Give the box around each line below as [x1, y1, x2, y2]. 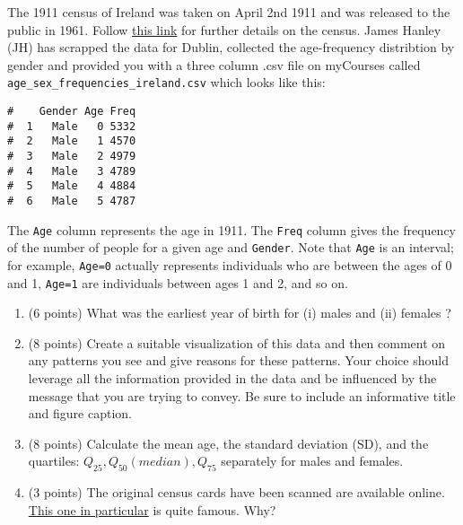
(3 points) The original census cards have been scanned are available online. [28, 483, 445, 502]
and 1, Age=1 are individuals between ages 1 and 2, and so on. [7, 273, 348, 292]
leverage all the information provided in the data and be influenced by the [28, 369, 437, 388]
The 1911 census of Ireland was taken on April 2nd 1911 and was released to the [7, 3, 450, 21]
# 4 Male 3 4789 [7, 164, 136, 178]
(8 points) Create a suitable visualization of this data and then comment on [28, 333, 446, 352]
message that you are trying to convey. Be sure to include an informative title [28, 386, 456, 405]
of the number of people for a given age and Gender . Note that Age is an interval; [7, 238, 454, 257]
